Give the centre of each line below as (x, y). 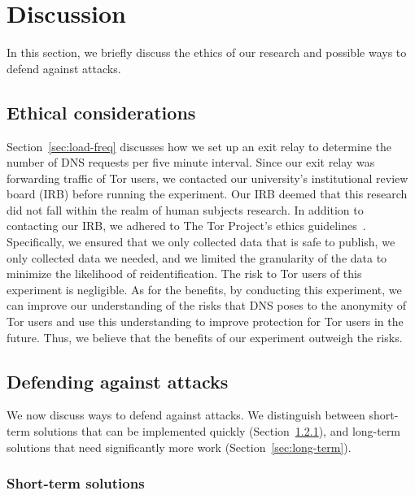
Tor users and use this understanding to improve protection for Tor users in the (205, 321)
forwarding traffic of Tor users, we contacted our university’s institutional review (207, 178)
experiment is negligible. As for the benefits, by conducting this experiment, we (204, 289)
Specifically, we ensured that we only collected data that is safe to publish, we (201, 242)
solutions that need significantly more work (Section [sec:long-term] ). (179, 447)
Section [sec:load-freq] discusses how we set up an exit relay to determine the (199, 146)
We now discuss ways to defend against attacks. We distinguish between (186, 415)
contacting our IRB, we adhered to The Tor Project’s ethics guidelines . (186, 226)
